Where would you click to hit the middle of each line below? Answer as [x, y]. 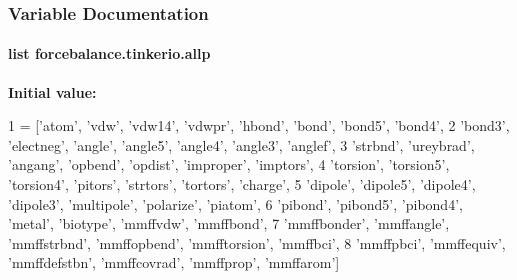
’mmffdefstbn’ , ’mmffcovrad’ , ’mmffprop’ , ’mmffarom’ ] [174, 262]
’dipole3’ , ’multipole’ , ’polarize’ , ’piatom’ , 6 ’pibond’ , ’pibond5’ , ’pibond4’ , [235, 203]
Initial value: [52, 91]
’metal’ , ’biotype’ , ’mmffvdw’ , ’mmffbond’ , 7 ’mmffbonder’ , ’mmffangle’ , [229, 223]
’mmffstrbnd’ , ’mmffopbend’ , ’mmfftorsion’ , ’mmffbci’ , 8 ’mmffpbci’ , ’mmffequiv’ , [257, 242]
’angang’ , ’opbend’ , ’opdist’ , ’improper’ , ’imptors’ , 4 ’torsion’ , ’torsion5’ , [229, 164]
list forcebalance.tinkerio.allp [109, 53]
